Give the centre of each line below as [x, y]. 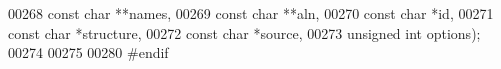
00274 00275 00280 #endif [88, 52]
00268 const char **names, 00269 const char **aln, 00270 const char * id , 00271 [251, 13]
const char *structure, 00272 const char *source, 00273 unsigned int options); [244, 32]
